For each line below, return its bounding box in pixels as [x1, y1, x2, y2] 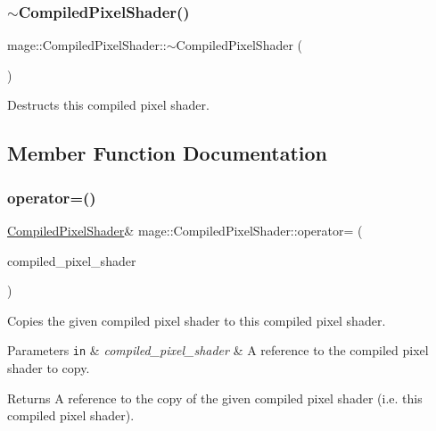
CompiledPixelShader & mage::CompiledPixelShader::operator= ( [7, 221, 363, 239]
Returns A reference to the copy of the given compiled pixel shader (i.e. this [7, 388, 423, 407]
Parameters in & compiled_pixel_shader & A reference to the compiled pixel [7, 341, 429, 360]
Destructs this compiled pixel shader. [7, 95, 210, 114]
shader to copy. [7, 359, 90, 377]
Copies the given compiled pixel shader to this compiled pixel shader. [7, 311, 386, 329]
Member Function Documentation [7, 139, 328, 167]
